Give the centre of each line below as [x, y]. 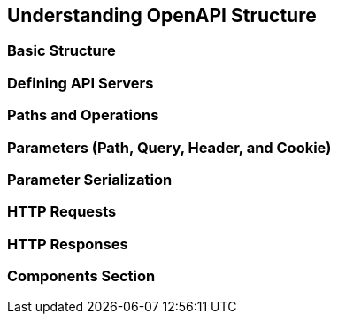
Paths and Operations [83, 115]
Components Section [81, 276]
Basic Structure [61, 51]
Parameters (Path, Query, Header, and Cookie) [169, 147]
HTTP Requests [62, 212]
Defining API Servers [81, 83]
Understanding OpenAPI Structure [162, 15]
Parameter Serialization [90, 179]
